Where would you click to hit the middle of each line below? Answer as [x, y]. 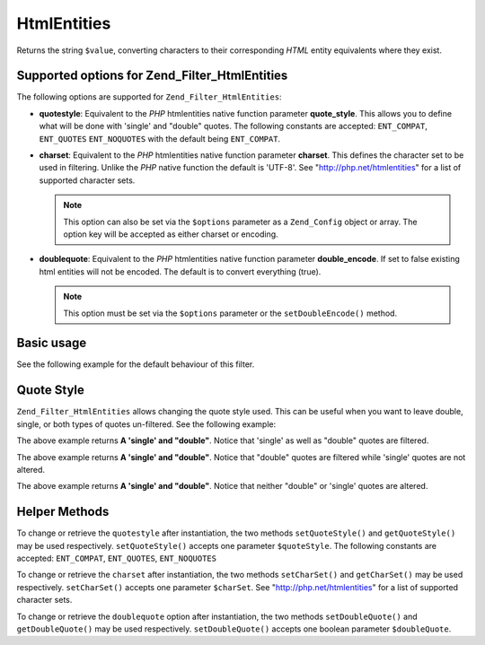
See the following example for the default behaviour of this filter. [136, 364]
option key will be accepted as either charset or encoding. [171, 234]
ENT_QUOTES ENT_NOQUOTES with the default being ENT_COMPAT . [160, 138]
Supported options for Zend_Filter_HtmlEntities [152, 76]
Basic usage [52, 343]
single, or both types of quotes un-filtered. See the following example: [146, 424]
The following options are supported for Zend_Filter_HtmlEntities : [149, 97]
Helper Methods [63, 512]
